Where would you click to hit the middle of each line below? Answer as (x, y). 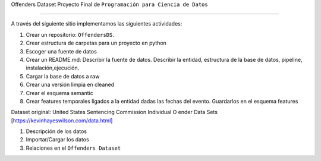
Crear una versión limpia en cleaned (70, 85)
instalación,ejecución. (53, 68)
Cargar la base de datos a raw (63, 76)
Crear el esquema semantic (59, 93)
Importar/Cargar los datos (57, 140)
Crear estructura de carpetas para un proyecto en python (96, 43)
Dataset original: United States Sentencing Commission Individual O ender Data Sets (114, 112)
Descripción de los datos (56, 131)
